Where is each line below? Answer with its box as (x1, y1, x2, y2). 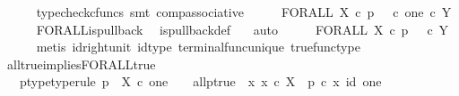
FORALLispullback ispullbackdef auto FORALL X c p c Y (36, 20, 449, 38)
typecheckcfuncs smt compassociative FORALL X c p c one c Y (36, 3, 452, 20)
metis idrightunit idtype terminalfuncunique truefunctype (36, 37, 360, 56)
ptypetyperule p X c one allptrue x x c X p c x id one (19, 72, 382, 91)
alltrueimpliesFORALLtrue (6, 54, 156, 73)
